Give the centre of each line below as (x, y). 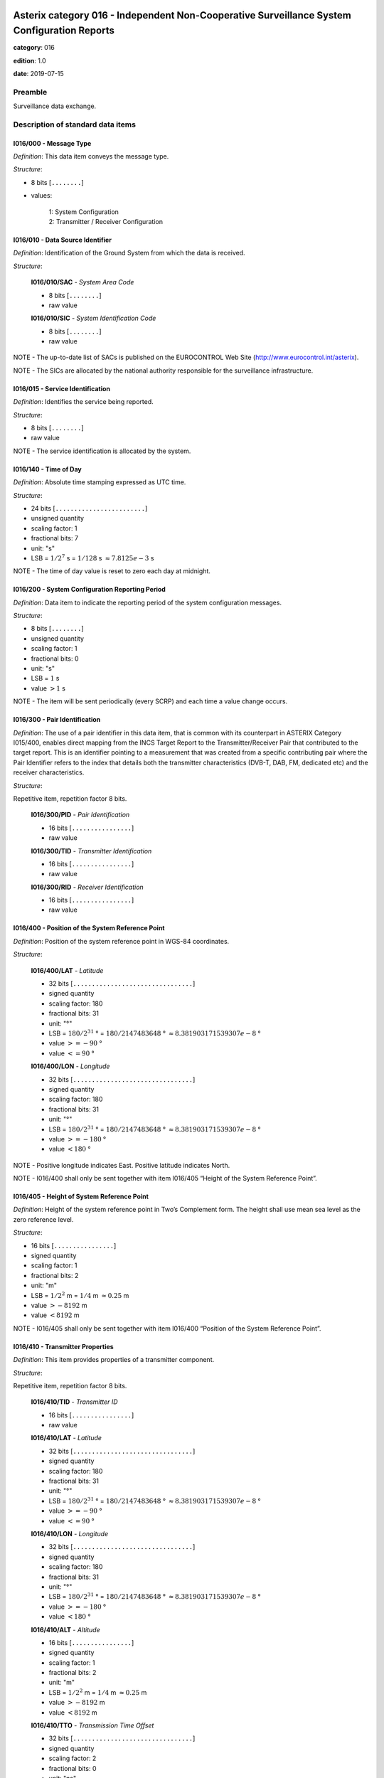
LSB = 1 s (45, 678)
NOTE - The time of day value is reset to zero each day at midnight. (112, 571)
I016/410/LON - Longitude (70, 1534)
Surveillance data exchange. (55, 106)
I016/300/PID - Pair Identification (80, 815)
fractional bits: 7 (54, 538)
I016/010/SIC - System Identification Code (94, 318)
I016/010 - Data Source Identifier (62, 240)
